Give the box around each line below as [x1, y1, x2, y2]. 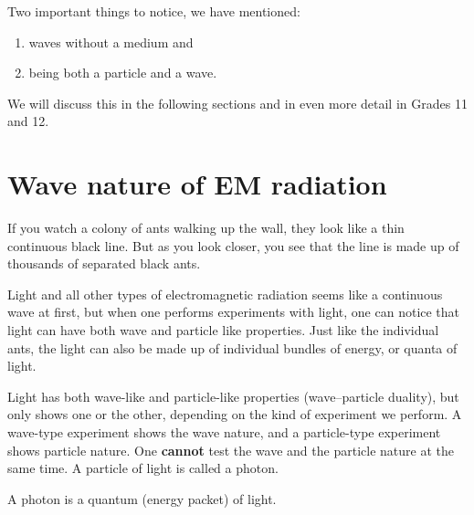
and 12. [7, 111, 49, 131]
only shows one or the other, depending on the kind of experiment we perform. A [7, 405, 462, 424]
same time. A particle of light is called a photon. [7, 458, 279, 478]
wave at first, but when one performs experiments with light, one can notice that [7, 302, 460, 321]
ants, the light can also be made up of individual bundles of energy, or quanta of [7, 338, 458, 357]
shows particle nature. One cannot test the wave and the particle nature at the [7, 440, 454, 459]
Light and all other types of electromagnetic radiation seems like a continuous [7, 284, 443, 303]
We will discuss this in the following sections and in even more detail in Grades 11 [7, 93, 468, 112]
